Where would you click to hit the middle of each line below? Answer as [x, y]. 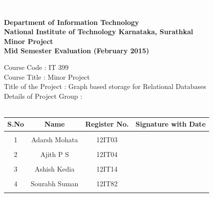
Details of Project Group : [43, 96]
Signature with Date [170, 124]
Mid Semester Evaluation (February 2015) [77, 51]
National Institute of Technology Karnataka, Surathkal [99, 32]
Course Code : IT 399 [36, 67]
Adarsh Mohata [55, 139]
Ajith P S [54, 154]
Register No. [107, 124]
